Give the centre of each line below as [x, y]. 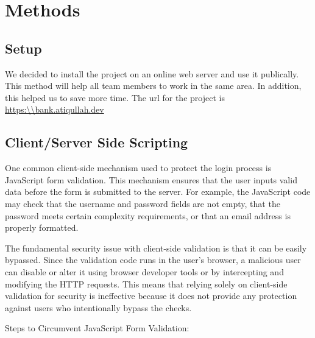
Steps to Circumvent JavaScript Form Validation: [97, 328]
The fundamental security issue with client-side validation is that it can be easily [156, 248]
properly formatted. [42, 227]
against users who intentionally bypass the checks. [98, 307]
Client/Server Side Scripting [97, 142]
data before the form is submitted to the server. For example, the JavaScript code [158, 192]
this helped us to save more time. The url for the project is [115, 97]
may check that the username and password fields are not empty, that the [143, 203]
